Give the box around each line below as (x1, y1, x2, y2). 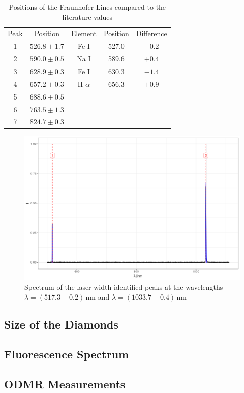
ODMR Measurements (4, 376, 126, 391)
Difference (136, 28, 167, 39)
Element (71, 28, 97, 39)
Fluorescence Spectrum (4, 346, 129, 362)
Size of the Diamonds (4, 316, 118, 332)
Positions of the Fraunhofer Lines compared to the (9, 2, 166, 12)
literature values (62, 11, 113, 22)
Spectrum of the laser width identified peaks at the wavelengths (24, 281, 223, 292)
